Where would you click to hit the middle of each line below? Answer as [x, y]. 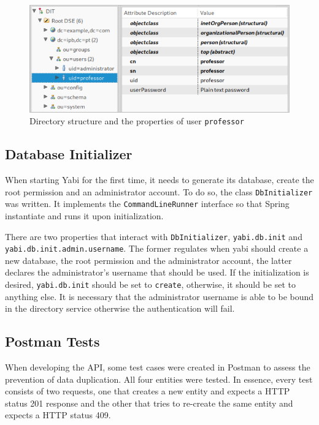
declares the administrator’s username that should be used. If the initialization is [157, 272]
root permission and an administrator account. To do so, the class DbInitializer [159, 191]
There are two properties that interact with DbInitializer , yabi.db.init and [154, 236]
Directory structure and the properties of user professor [137, 121]
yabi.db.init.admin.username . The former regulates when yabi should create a [157, 248]
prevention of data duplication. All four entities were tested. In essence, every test [159, 379]
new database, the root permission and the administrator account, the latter [148, 260]
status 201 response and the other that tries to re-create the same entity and [149, 403]
